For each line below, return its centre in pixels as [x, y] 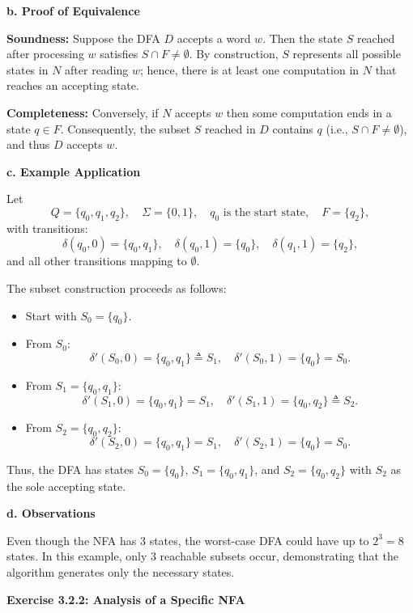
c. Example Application [74, 171]
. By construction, [234, 54]
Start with [51, 315]
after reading [97, 69]
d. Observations [51, 513]
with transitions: [47, 228]
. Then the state [302, 38]
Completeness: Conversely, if [83, 112]
